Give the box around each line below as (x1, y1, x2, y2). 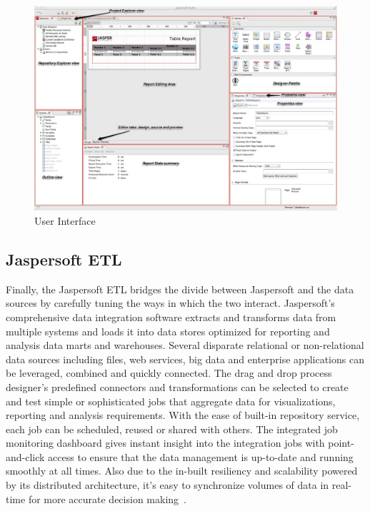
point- (328, 435, 354, 450)
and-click (6, 449, 45, 464)
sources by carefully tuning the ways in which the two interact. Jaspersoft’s (6, 295, 335, 310)
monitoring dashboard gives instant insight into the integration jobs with (6, 435, 325, 450)
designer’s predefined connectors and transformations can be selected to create (6, 379, 349, 394)
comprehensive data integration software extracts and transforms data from (6, 309, 336, 324)
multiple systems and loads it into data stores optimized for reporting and (6, 323, 330, 338)
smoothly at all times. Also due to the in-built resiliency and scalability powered (6, 463, 358, 478)
